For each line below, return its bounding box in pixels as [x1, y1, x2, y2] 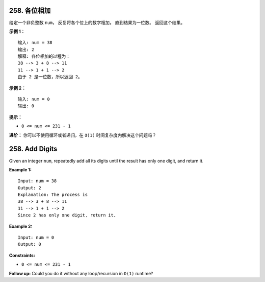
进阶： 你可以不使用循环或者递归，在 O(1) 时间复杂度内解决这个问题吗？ [9, 132, 157, 138]
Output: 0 [18, 241, 41, 247]
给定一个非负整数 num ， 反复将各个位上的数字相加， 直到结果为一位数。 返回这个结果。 [9, 20, 185, 25]
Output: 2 [18, 185, 41, 190]
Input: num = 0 [18, 235, 54, 240]
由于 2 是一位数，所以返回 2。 [18, 74, 83, 80]
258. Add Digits [9, 145, 57, 153]
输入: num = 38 [18, 40, 53, 46]
